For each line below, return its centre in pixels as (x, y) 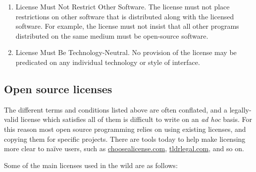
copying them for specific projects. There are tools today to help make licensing (125, 139)
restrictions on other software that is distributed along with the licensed (125, 16)
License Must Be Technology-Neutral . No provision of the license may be (126, 52)
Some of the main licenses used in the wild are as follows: (91, 165)
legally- (240, 109)
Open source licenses (58, 88)
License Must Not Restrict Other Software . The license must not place (123, 6)
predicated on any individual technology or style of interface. (108, 62)
